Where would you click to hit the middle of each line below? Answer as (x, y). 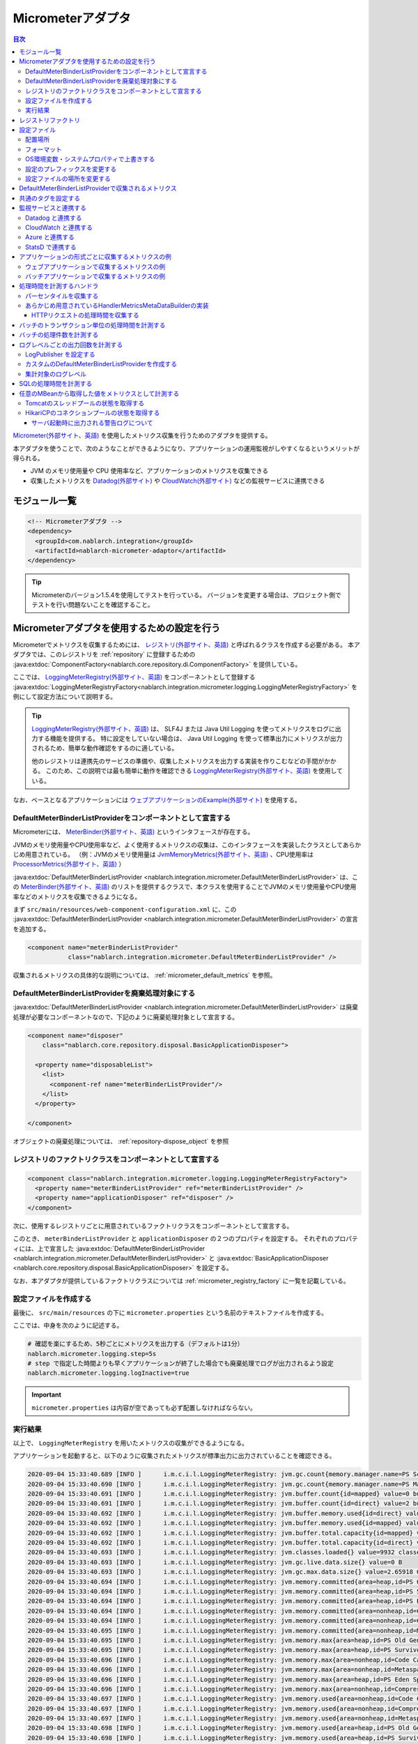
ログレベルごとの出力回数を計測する (71, 345)
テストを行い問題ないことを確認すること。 (93, 605)
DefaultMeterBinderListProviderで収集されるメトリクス (98, 188)
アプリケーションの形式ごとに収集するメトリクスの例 (95, 257)
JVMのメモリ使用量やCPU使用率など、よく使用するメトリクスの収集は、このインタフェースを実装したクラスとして (178, 845)
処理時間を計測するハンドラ (59, 286)
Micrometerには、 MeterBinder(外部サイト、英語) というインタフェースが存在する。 (133, 832)
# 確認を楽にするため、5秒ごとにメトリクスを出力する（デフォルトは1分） (136, 1344)
